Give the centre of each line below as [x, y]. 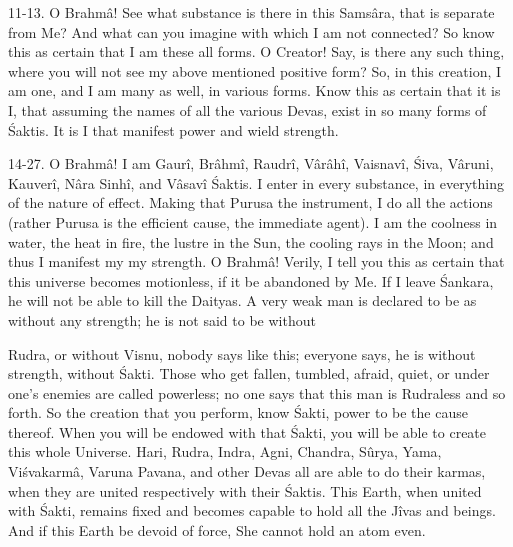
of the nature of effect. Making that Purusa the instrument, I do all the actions [250, 202]
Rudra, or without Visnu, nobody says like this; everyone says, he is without [242, 353]
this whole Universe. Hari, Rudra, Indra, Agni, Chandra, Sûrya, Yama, [225, 451]
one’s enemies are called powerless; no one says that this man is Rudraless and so [257, 392]
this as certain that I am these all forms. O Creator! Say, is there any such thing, [256, 51]
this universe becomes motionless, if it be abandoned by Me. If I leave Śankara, [251, 280]
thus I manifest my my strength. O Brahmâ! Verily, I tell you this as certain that [256, 261]
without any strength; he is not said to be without [162, 319]
